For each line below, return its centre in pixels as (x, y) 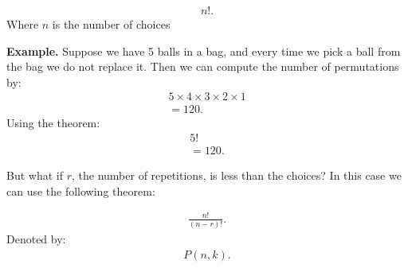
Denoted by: (36, 239)
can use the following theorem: (81, 190)
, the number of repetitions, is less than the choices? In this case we (236, 175)
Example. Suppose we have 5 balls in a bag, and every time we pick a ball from (204, 50)
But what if (35, 175)
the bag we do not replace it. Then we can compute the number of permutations (203, 66)
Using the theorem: (53, 123)
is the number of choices (111, 24)
